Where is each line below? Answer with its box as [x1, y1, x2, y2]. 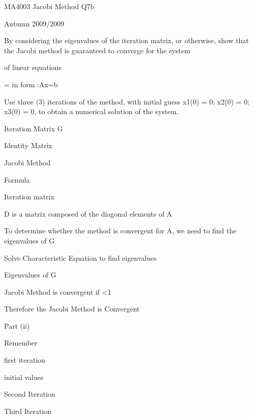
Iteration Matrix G [4, 123, 63, 133]
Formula [4, 174, 30, 185]
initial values [4, 371, 44, 382]
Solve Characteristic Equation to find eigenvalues [4, 252, 157, 263]
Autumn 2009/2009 [4, 18, 65, 28]
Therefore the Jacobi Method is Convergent [4, 303, 140, 314]
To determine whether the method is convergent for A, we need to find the [4, 225, 237, 236]
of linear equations [4, 62, 61, 73]
